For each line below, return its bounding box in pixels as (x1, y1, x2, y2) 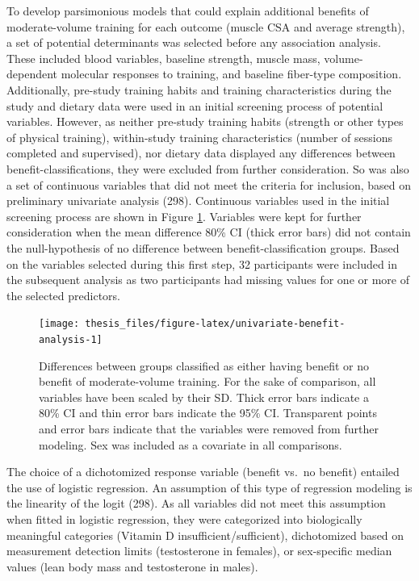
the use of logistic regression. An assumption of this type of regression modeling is (6, 479, 413, 495)
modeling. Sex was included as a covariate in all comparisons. (39, 436, 342, 453)
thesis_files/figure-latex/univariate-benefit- (85, 318, 346, 330)
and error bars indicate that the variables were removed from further (39, 420, 379, 437)
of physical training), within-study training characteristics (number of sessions (6, 128, 393, 145)
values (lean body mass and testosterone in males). (6, 558, 258, 575)
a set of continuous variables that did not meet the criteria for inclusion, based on (6, 176, 412, 193)
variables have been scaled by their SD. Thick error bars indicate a (39, 388, 369, 405)
